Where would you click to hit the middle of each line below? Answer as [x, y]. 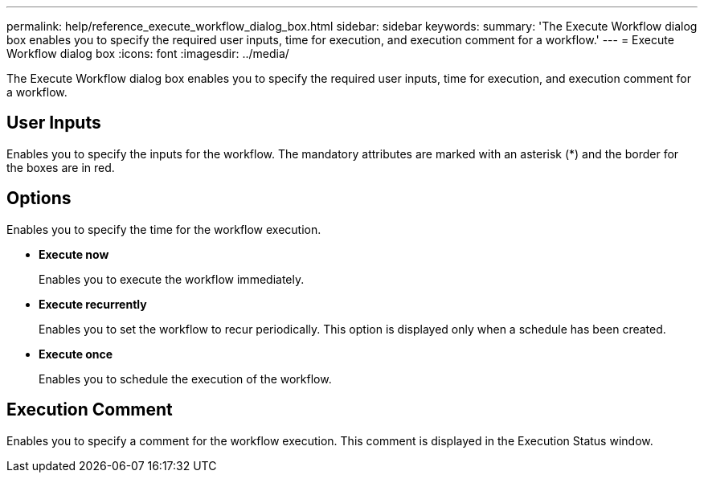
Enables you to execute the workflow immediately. [172, 279]
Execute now [74, 254]
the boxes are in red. [61, 167]
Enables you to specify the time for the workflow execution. [164, 229]
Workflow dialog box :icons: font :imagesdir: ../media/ [148, 53]
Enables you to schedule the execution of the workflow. [185, 379]
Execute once [76, 354]
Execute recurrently [93, 304]
